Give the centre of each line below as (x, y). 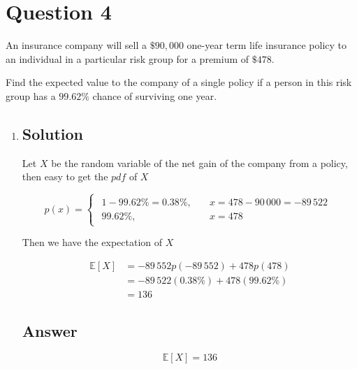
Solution (52, 133)
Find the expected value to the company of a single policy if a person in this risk (179, 82)
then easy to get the (65, 176)
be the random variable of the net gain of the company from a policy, (199, 162)
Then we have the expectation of (92, 242)
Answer (50, 330)
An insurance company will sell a (76, 45)
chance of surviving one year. (155, 95)
